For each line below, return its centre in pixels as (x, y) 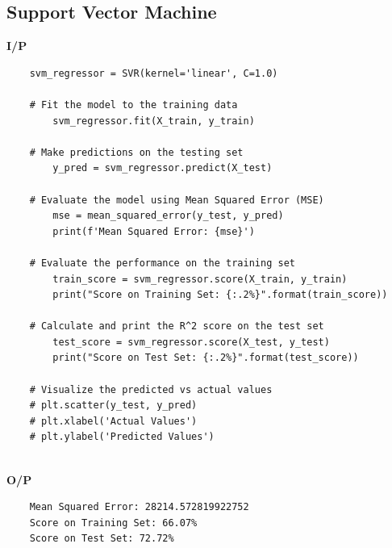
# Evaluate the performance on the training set (162, 263)
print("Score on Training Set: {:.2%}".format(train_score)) (220, 295)
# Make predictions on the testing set (136, 152)
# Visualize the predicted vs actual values (151, 389)
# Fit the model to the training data (133, 105)
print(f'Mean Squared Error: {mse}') (154, 231)
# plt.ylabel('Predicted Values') (122, 437)
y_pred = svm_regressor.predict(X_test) (163, 168)
